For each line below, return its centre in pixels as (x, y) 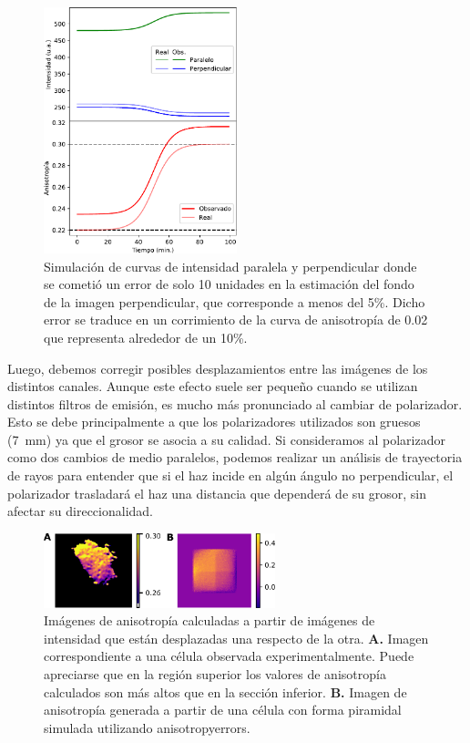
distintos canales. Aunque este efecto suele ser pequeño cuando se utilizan (213, 386)
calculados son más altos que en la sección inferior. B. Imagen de (225, 691)
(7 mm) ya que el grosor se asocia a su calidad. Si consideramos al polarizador (226, 439)
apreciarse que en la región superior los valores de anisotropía (215, 674)
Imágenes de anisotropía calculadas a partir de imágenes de (209, 620)
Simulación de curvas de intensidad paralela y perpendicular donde (230, 266)
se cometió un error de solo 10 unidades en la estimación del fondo (229, 284)
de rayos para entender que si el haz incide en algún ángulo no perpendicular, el (230, 475)
